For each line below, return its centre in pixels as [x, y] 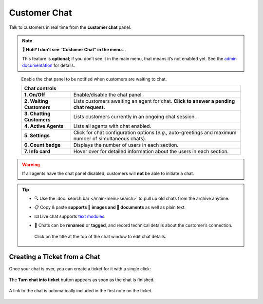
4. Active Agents [44, 126]
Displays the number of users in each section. [126, 145]
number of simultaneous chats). [110, 138]
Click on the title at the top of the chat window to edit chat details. [100, 236]
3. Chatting [37, 114]
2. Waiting [36, 101]
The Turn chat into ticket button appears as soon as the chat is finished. [82, 280]
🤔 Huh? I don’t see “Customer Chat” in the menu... [74, 50]
